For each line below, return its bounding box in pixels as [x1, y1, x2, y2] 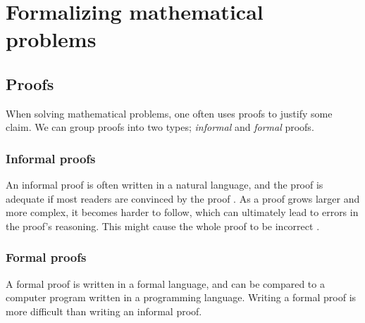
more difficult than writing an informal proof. [6, 303, 202, 318]
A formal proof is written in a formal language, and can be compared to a [6, 276, 325, 291]
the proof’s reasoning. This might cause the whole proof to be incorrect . [6, 218, 320, 233]
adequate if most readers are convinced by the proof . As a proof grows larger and [6, 191, 360, 205]
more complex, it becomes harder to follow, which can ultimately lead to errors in [6, 205, 359, 220]
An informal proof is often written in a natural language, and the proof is [6, 177, 323, 192]
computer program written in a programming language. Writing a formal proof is [6, 290, 357, 305]
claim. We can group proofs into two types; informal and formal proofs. [6, 120, 314, 134]
